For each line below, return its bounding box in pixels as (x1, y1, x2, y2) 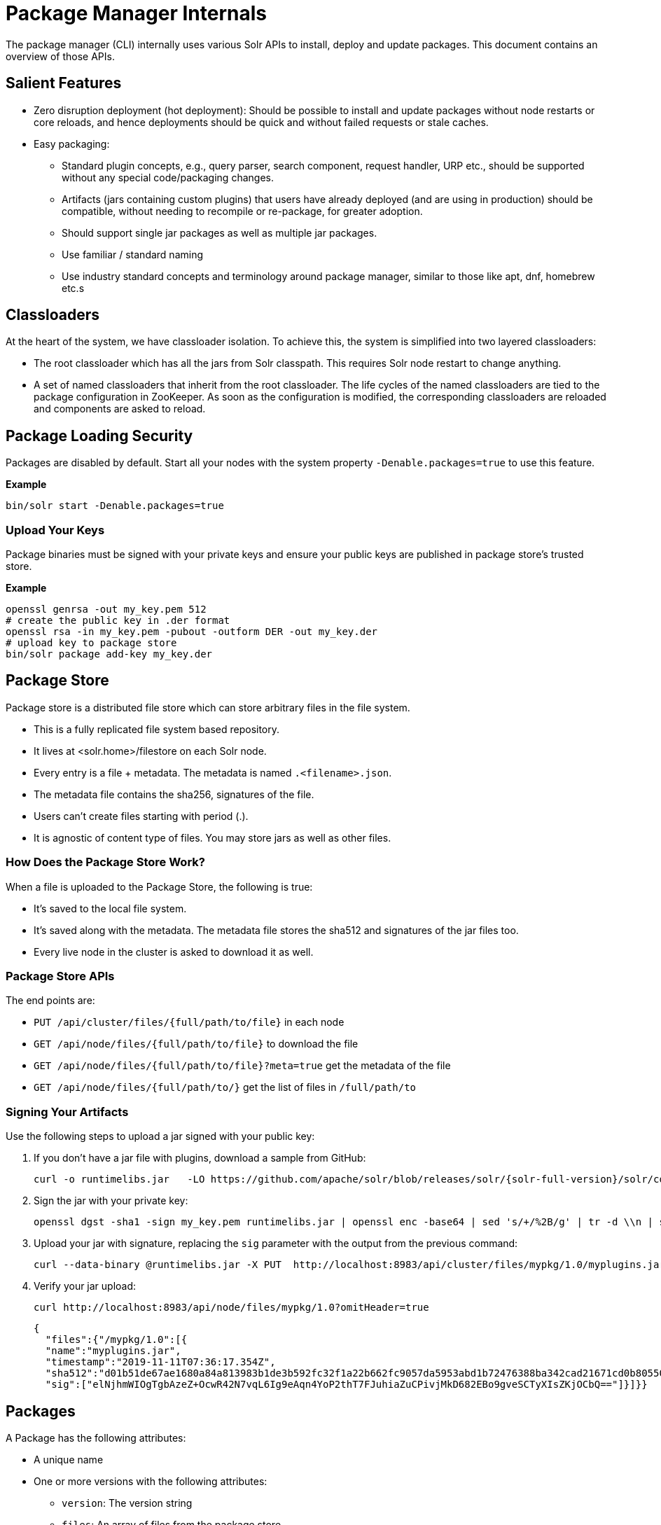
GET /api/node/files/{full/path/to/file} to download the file (34, 1038, 359, 1050)
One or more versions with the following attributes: (34, 1475, 267, 1487)
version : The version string (62, 1496, 193, 1509)
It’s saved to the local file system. (34, 902, 187, 914)
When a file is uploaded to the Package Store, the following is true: (6, 880, 313, 893)
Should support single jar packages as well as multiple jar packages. (62, 226, 377, 239)
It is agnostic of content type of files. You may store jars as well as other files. (34, 831, 391, 844)
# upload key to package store (6, 637, 177, 649)
